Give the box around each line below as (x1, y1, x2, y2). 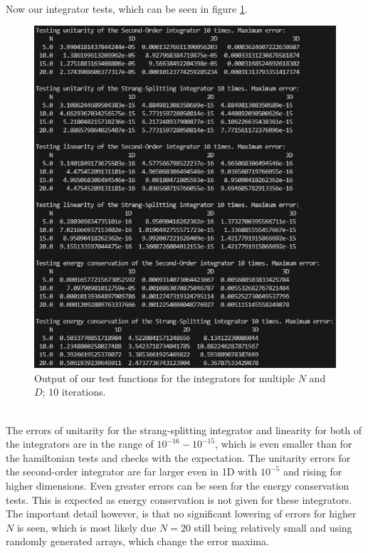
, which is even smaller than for (215, 436, 352, 451)
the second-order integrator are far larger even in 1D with (6, 464, 258, 479)
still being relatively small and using (194, 520, 352, 534)
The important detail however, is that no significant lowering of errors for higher (6, 506, 357, 521)
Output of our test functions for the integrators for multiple (34, 370, 295, 385)
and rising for (283, 464, 342, 479)
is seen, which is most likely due (16, 520, 157, 534)
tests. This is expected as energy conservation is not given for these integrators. (6, 492, 352, 507)
